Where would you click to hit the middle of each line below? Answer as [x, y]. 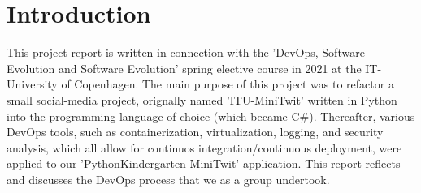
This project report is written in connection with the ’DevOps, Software [186, 52]
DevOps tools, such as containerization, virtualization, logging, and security [195, 132]
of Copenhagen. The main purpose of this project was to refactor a [228, 84]
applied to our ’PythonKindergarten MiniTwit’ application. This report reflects [204, 163]
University [32, 84]
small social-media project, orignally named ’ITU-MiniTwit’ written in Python [202, 99]
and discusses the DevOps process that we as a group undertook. [168, 179]
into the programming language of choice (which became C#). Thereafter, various [211, 116]
